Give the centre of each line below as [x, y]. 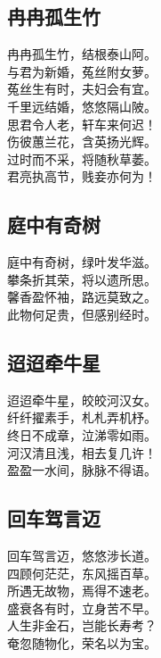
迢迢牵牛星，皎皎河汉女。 [82, 400]
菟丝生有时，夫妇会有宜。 [82, 89]
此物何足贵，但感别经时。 [82, 314]
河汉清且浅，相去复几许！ [82, 452]
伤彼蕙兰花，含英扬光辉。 [82, 142]
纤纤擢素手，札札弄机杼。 [82, 417]
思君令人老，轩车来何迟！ [82, 124]
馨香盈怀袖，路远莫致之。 [82, 297]
